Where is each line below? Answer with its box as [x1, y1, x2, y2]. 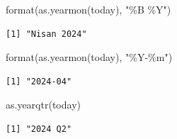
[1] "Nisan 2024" [6, 28, 87, 39]
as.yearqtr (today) [6, 97, 81, 112]
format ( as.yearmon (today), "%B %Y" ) [6, 2, 171, 16]
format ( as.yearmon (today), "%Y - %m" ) [6, 50, 173, 65]
